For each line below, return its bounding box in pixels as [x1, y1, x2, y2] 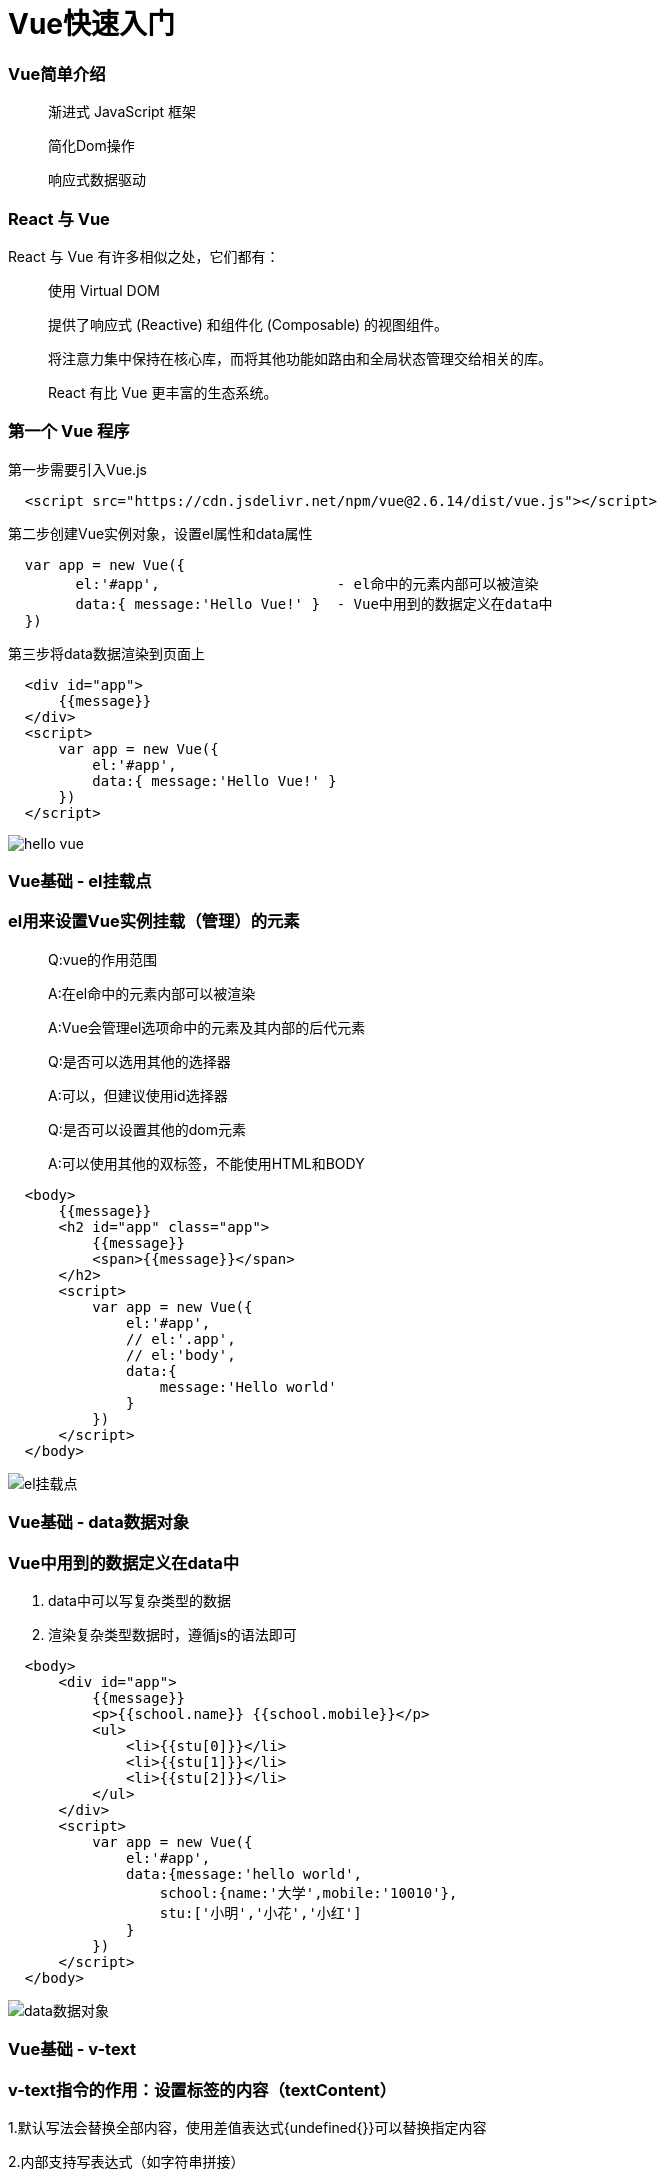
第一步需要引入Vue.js [8, 460, 147, 478]
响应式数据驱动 [48, 171, 146, 189]
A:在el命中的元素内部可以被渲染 [48, 984, 256, 1002]
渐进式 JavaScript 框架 [48, 103, 197, 121]
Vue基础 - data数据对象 [8, 1512, 190, 1533]
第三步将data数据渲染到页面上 [8, 644, 205, 662]
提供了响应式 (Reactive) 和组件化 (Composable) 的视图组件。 [48, 315, 449, 333]
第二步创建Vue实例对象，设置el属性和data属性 [8, 524, 313, 542]
